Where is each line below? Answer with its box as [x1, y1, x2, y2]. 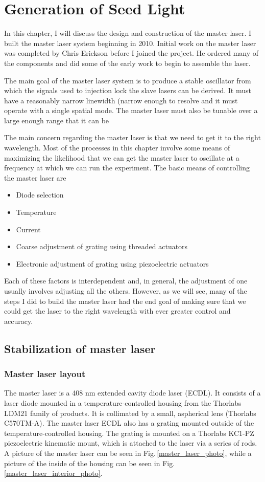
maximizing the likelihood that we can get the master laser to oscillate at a [4, 152, 239, 163]
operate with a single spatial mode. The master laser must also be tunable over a [4, 105, 258, 116]
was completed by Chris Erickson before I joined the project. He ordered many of [4, 48, 259, 58]
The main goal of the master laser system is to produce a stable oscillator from [4, 75, 251, 85]
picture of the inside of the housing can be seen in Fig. [4, 457, 175, 468]
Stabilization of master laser [4, 340, 156, 356]
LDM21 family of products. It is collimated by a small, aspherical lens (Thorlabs [4, 407, 256, 418]
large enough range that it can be [4, 115, 109, 125]
